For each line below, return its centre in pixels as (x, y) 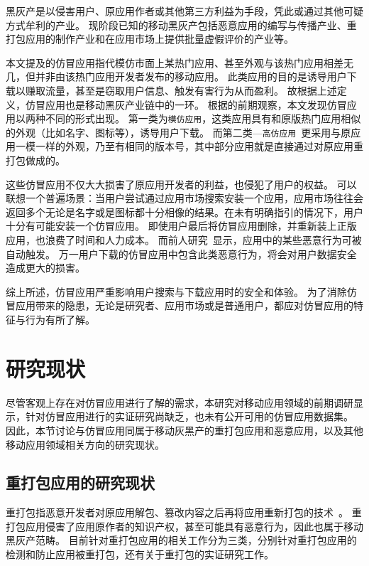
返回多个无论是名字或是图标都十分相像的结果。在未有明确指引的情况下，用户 (184, 212)
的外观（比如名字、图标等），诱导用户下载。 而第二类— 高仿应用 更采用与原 (178, 132)
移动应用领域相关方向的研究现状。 (85, 444)
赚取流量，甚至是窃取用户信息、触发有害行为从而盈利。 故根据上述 (181, 90)
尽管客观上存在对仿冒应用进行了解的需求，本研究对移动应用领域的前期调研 (180, 402)
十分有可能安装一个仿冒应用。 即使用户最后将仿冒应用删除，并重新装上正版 (181, 226)
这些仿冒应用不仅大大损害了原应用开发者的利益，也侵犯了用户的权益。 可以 (181, 184)
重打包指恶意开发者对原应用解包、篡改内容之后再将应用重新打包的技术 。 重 (184, 512)
